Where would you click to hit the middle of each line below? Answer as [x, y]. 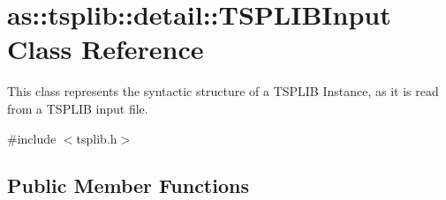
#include [32, 138]
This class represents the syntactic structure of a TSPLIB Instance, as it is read [223, 91]
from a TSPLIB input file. [78, 108]
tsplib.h [97, 138]
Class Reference [106, 49]
